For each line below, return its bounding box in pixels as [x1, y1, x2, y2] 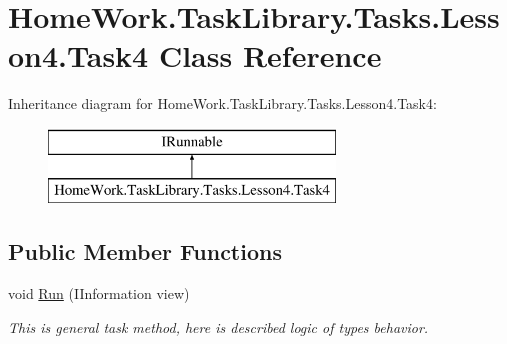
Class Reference [158, 35, 382, 76]
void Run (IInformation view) [8, 283, 190, 304]
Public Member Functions [8, 236, 282, 267]
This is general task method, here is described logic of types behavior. [8, 316, 429, 337]
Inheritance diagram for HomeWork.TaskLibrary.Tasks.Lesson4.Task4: [8, 93, 437, 114]
